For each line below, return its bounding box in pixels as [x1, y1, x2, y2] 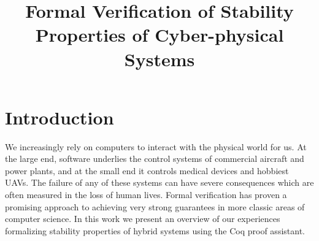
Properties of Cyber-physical [35, 22, 284, 47]
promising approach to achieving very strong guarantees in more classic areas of [5, 200, 305, 213]
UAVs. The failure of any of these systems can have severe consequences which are [5, 176, 314, 189]
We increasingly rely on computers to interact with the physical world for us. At [5, 140, 307, 153]
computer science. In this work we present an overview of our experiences [5, 212, 280, 225]
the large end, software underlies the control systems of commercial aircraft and [5, 152, 304, 165]
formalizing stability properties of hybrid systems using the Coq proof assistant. [5, 224, 305, 237]
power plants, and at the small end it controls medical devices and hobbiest [5, 164, 289, 177]
